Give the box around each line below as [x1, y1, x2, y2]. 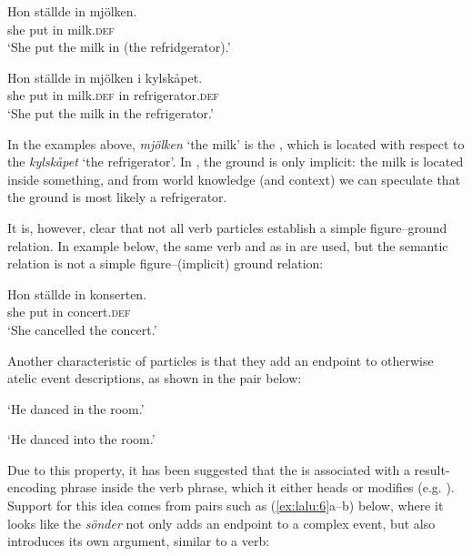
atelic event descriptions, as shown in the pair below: [7, 369, 302, 388]
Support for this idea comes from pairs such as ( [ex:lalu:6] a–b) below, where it [7, 496, 444, 515]
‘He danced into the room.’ [7, 430, 156, 449]
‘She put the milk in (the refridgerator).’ [7, 37, 231, 56]
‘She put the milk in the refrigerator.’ [7, 103, 214, 122]
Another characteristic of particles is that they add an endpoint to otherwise [7, 350, 434, 369]
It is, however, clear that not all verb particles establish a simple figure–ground [7, 217, 447, 237]
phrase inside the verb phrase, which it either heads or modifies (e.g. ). [60, 478, 455, 497]
